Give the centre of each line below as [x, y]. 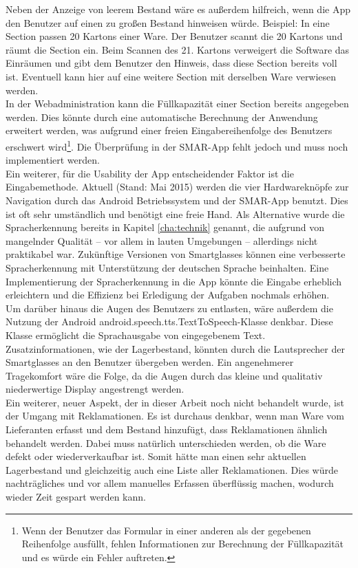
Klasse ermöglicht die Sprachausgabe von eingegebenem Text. [136, 335]
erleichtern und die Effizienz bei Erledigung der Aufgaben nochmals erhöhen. [168, 295]
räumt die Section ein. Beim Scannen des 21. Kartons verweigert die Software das [178, 49]
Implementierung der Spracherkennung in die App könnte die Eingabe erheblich [174, 281]
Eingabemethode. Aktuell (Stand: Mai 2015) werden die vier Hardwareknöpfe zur [177, 187]
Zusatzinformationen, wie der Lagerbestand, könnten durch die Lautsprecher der [175, 348]
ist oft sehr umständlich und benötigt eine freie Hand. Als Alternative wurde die [175, 214]
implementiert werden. [53, 160]
